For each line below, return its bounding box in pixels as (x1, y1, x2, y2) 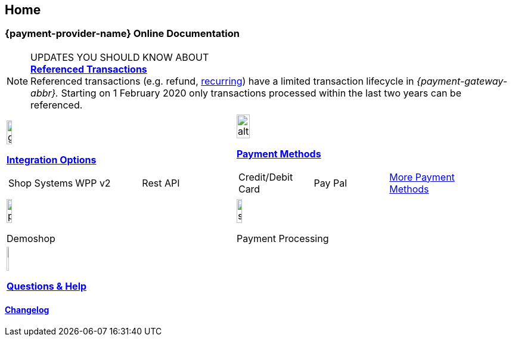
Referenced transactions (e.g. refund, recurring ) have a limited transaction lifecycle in (30, 75, 414, 87)
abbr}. (30, 86, 58, 99)
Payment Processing (236, 232, 329, 244)
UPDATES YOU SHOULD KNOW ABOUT (30, 51, 209, 63)
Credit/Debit (238, 170, 293, 183)
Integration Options (7, 153, 97, 166)
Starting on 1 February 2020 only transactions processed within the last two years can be (61, 86, 461, 99)
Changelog (5, 305, 49, 315)
